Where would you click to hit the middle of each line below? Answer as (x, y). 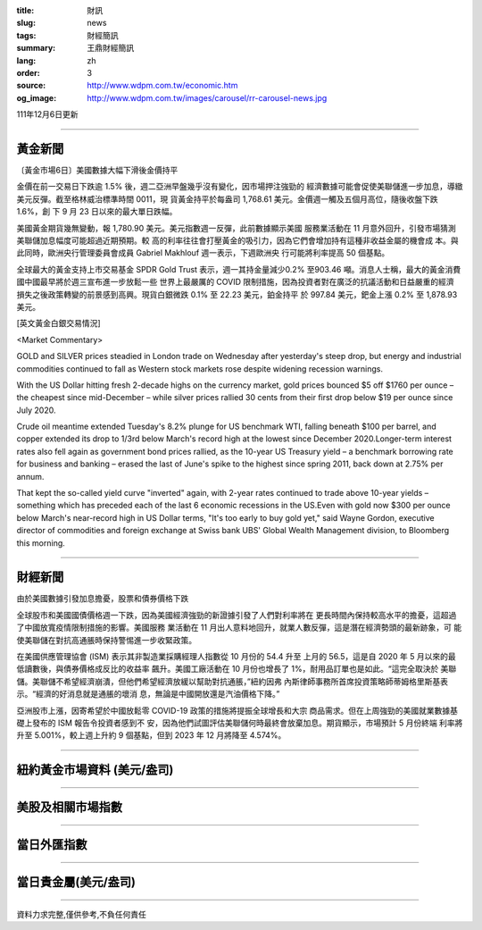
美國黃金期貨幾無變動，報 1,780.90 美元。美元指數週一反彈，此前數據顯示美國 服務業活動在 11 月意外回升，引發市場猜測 (236, 228)
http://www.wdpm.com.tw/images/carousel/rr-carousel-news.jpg (207, 97)
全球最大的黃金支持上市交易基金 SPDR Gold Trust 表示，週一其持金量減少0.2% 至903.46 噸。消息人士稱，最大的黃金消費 (239, 269)
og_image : (37, 97)
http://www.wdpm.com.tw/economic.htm (162, 86)
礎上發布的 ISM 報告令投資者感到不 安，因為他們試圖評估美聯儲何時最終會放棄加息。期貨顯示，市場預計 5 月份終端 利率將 (240, 723)
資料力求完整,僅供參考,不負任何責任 (82, 914)
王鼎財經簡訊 (110, 48)
